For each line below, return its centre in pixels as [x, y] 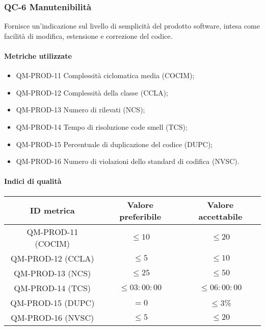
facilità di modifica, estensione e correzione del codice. [88, 36]
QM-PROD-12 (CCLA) [52, 258]
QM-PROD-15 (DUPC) [52, 302]
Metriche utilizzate [38, 56]
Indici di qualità [33, 181]
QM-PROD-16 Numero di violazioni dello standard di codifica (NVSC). [128, 161]
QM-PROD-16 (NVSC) [52, 317]
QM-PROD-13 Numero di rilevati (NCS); [81, 110]
